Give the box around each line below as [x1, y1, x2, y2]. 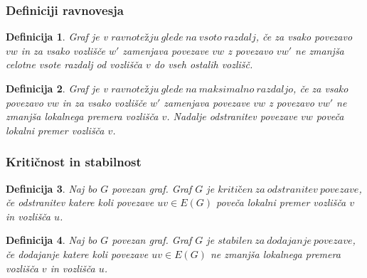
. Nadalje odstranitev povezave [166, 109, 297, 124]
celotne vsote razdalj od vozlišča [6, 57, 142, 72]
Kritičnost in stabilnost [6, 153, 142, 171]
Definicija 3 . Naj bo [6, 181, 97, 196]
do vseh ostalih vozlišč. [154, 57, 253, 72]
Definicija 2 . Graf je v [6, 81, 108, 95]
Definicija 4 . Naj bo [6, 232, 97, 247]
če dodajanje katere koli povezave [6, 246, 149, 261]
